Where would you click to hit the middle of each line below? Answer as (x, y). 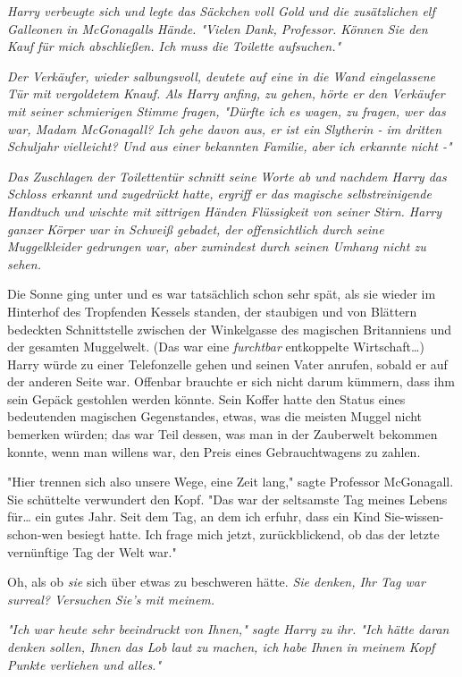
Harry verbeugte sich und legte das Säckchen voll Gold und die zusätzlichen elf (221, 11)
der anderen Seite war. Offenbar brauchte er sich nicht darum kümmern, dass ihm (231, 381)
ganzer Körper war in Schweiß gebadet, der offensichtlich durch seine (196, 228)
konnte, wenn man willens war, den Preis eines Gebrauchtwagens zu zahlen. (214, 451)
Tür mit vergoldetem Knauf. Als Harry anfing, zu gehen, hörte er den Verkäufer (226, 93)
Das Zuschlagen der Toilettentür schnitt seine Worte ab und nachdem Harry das (227, 176)
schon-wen (35, 534)
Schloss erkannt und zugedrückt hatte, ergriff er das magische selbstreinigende (219, 194)
